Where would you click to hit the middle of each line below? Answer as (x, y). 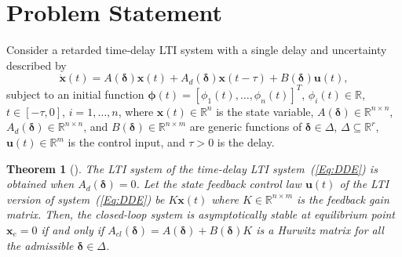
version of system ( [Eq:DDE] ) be (86, 199)
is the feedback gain (343, 199)
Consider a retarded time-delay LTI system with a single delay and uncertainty (197, 50)
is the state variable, (265, 111)
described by (37, 65)
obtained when (40, 184)
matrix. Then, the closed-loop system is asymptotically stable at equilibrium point (201, 214)
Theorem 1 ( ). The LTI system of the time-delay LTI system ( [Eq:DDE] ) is (192, 168)
